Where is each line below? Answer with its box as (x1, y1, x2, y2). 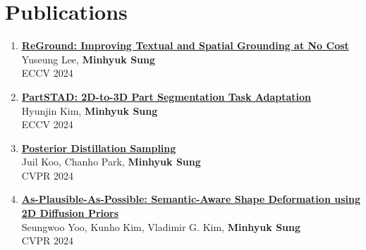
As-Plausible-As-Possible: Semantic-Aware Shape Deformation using (21, 192, 360, 206)
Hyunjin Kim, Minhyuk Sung (21, 103, 158, 118)
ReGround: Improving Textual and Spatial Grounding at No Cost (21, 38, 349, 53)
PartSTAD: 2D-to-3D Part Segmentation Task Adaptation (21, 89, 312, 104)
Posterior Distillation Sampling (21, 140, 176, 155)
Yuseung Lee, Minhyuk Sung (21, 51, 156, 66)
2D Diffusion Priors (21, 206, 119, 220)
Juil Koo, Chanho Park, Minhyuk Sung (21, 154, 201, 169)
